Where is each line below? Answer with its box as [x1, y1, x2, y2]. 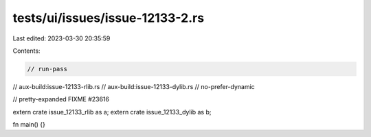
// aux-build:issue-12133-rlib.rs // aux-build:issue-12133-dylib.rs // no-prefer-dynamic [12, 82, 256, 90]
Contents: [12, 47, 41, 55]
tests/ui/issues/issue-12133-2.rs [12, 10, 205, 25]
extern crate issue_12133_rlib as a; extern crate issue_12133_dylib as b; [12, 108, 212, 116]
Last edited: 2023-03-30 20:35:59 [12, 34, 111, 42]
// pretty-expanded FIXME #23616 [12, 95, 110, 103]
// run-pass [27, 65, 68, 73]
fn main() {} [12, 121, 46, 129]
